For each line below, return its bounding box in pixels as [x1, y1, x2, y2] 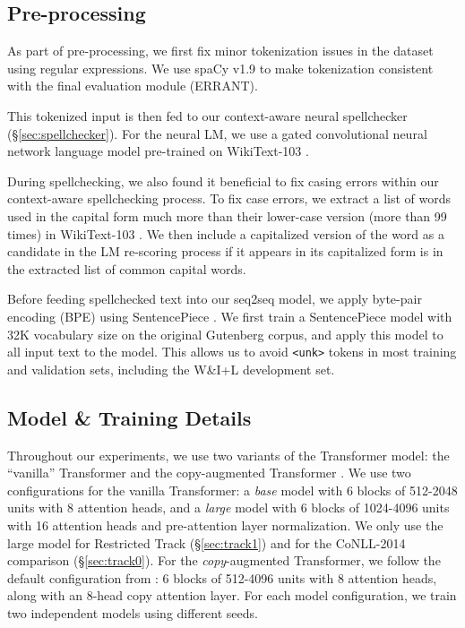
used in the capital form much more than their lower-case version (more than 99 [7, 206, 447, 225]
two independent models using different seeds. [7, 603, 258, 622]
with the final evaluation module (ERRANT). [7, 76, 258, 95]
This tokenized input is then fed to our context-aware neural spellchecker [7, 106, 408, 125]
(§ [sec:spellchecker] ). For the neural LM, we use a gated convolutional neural [7, 124, 427, 142]
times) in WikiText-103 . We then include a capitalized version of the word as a [7, 224, 444, 243]
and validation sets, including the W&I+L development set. [7, 359, 335, 378]
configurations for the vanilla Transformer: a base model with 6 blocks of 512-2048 [7, 480, 458, 499]
